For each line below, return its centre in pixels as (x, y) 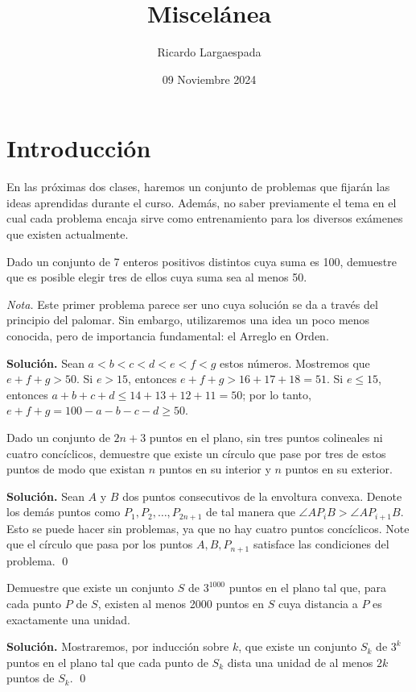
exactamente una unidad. (69, 619)
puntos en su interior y (215, 469)
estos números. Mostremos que (295, 363)
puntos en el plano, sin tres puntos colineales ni (266, 437)
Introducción (79, 148)
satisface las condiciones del (321, 544)
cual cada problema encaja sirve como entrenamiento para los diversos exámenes (205, 218)
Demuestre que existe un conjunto (91, 588)
